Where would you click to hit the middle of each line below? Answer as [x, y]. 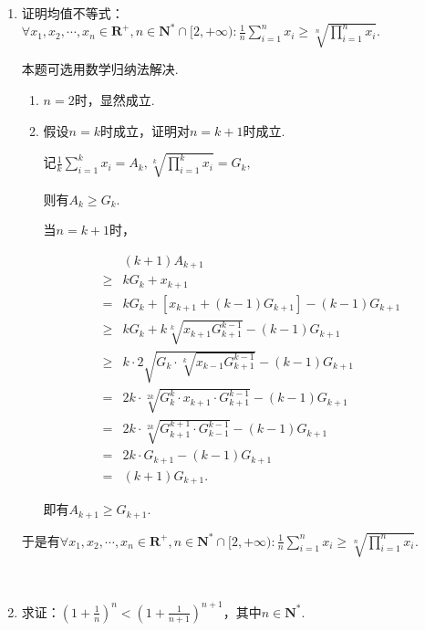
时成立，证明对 [145, 130]
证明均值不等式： [73, 13]
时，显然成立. [114, 99]
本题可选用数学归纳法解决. [100, 69]
